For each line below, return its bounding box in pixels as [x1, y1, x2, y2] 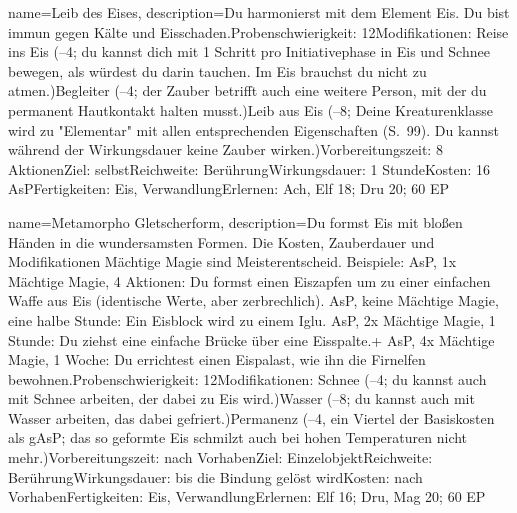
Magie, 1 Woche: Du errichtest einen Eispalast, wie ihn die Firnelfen [8, 349, 426, 370]
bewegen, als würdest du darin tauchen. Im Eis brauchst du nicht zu [8, 60, 427, 81]
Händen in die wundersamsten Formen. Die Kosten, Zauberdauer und [8, 231, 435, 252]
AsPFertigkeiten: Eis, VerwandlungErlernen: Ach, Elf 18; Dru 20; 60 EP [8, 178, 450, 199]
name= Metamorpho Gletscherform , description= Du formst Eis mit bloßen [8, 211, 463, 232]
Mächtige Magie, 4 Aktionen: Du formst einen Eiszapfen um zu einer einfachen [8, 270, 491, 291]
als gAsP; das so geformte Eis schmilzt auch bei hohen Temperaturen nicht [8, 427, 468, 448]
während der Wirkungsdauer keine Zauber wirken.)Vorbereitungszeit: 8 [8, 139, 443, 160]
